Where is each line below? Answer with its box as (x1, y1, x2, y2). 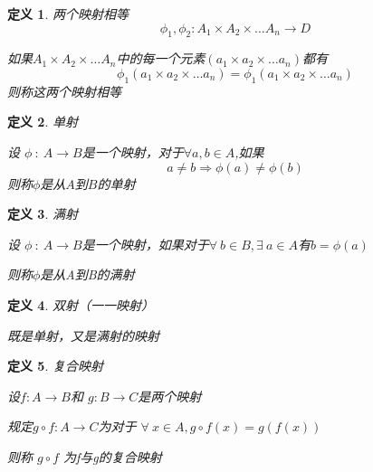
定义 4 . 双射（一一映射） (7, 295, 154, 314)
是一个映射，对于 (81, 142, 184, 161)
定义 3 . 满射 (7, 204, 78, 223)
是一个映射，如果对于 (81, 234, 209, 253)
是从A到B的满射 (40, 265, 135, 284)
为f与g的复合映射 (63, 447, 162, 466)
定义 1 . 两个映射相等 (7, 5, 129, 23)
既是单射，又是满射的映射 (7, 326, 159, 345)
